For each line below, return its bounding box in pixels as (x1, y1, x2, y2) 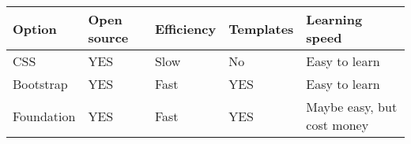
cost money (306, 116, 369, 134)
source (88, 28, 129, 46)
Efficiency (154, 19, 217, 38)
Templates (228, 19, 294, 38)
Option (13, 19, 57, 38)
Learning (306, 10, 363, 28)
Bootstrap (13, 75, 68, 93)
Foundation (13, 106, 76, 125)
